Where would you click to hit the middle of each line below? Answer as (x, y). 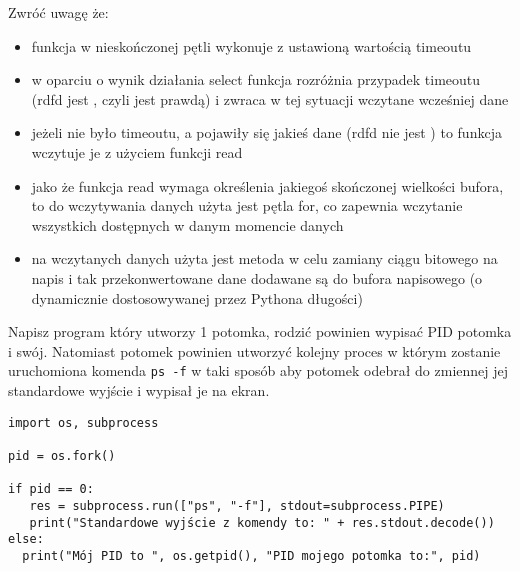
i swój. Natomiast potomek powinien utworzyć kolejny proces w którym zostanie (254, 350)
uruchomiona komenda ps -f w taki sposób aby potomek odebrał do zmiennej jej (258, 370)
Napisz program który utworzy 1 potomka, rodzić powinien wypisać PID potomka (260, 331)
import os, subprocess (83, 422)
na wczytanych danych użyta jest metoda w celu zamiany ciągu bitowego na (264, 258)
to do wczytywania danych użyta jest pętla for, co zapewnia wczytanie (247, 205)
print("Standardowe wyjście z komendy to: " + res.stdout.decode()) (262, 522)
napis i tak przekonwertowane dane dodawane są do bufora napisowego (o (257, 277)
